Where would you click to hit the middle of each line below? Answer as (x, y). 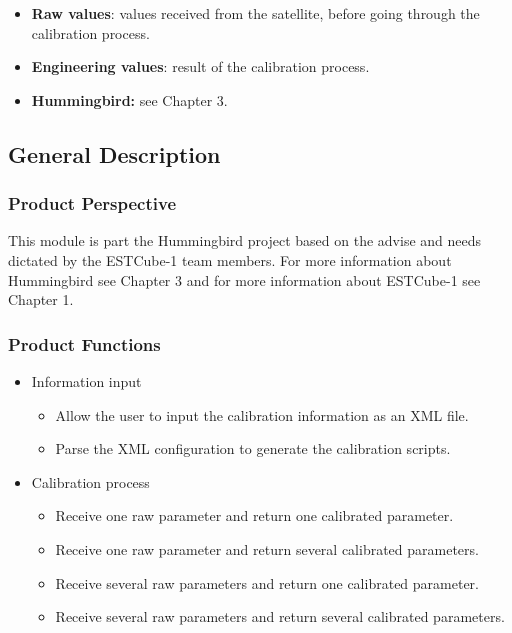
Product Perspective (92, 203)
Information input (86, 380)
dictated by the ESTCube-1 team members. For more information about (230, 259)
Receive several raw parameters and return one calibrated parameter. (267, 582)
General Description (114, 153)
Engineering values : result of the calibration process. (200, 66)
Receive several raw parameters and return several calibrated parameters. (280, 616)
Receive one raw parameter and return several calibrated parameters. (267, 548)
